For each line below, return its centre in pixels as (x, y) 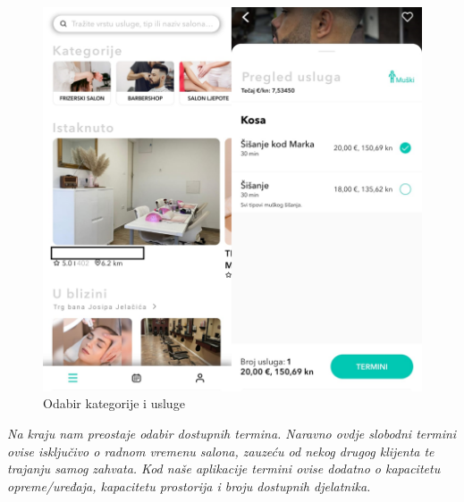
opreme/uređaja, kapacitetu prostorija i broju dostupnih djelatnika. (189, 485)
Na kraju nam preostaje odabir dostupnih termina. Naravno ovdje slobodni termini (232, 434)
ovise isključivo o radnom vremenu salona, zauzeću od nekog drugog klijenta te (221, 451)
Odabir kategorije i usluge (114, 403)
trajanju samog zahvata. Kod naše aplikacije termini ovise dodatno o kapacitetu (224, 469)
